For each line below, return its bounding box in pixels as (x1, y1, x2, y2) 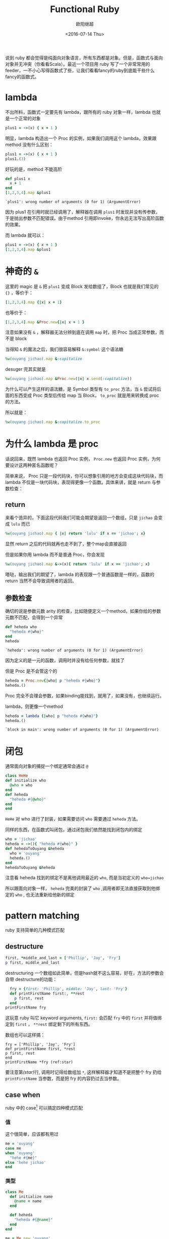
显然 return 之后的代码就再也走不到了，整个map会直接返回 (5, 541, 127, 547)
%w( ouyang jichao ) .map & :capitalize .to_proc (5, 419, 100, 425)
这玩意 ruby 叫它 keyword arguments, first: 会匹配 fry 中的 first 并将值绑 (5, 1015, 162, 1021)
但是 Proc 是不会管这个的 (5, 668, 58, 674)
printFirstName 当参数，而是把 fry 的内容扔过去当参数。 (5, 1075, 122, 1082)
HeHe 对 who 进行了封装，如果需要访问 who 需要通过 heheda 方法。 (5, 816, 141, 822)
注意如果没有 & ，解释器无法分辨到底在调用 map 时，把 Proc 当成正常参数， (5, 329, 160, 336)
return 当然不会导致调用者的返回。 (5, 578, 77, 584)
